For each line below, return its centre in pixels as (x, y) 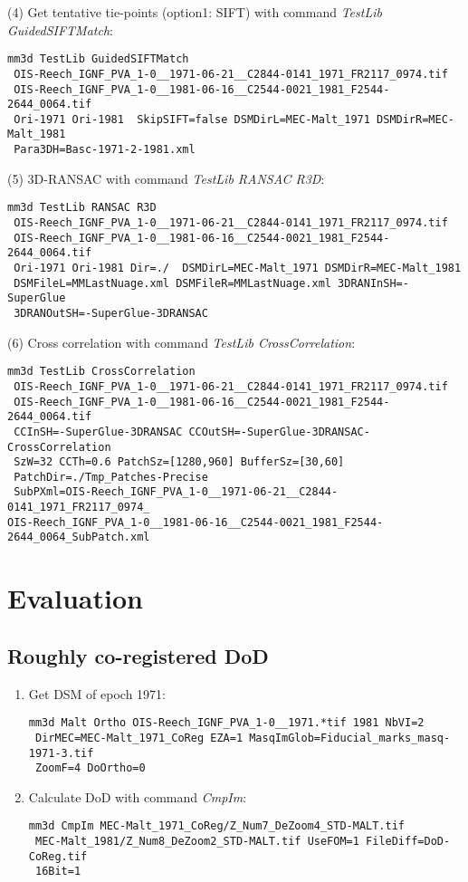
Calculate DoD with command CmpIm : (138, 796)
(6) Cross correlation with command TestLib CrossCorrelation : (181, 342)
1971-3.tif (61, 753)
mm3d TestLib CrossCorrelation (101, 372)
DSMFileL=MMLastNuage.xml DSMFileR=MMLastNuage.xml (172, 283)
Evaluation (75, 598)
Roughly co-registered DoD (138, 655)
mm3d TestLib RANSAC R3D (82, 208)
